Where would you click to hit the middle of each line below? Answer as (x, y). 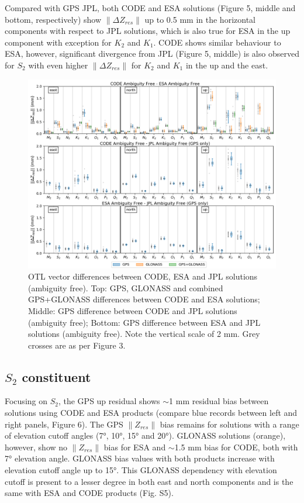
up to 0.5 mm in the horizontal (200, 19)
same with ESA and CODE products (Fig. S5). (89, 493)
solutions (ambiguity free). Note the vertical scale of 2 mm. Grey (144, 334)
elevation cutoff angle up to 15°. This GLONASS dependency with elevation (141, 470)
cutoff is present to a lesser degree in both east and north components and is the (149, 481)
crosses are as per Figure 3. (77, 345)
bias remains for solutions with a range (229, 424)
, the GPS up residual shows (109, 401)
